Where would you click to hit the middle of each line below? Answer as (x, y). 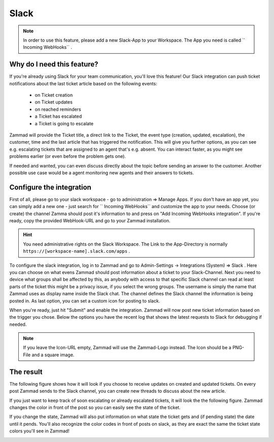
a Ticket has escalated (58, 116)
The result (26, 372)
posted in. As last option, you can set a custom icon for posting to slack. (85, 301)
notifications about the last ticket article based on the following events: (83, 83)
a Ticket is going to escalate (64, 123)
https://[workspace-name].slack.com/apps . (77, 251)
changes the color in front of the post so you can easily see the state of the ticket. (95, 407)
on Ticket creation (54, 95)
